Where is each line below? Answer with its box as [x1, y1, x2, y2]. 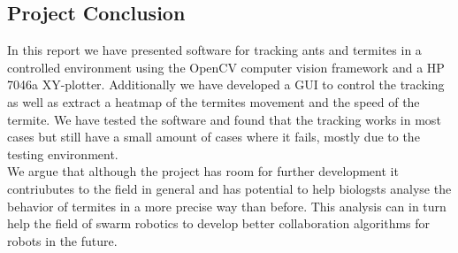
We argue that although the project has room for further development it [7, 162, 399, 180]
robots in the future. [7, 231, 118, 249]
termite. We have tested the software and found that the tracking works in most [7, 110, 441, 128]
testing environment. [7, 144, 118, 163]
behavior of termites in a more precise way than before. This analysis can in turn [7, 196, 447, 215]
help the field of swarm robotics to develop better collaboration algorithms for [7, 214, 431, 233]
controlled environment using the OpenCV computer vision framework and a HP [7, 57, 445, 76]
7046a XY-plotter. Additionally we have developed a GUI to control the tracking [7, 75, 445, 94]
